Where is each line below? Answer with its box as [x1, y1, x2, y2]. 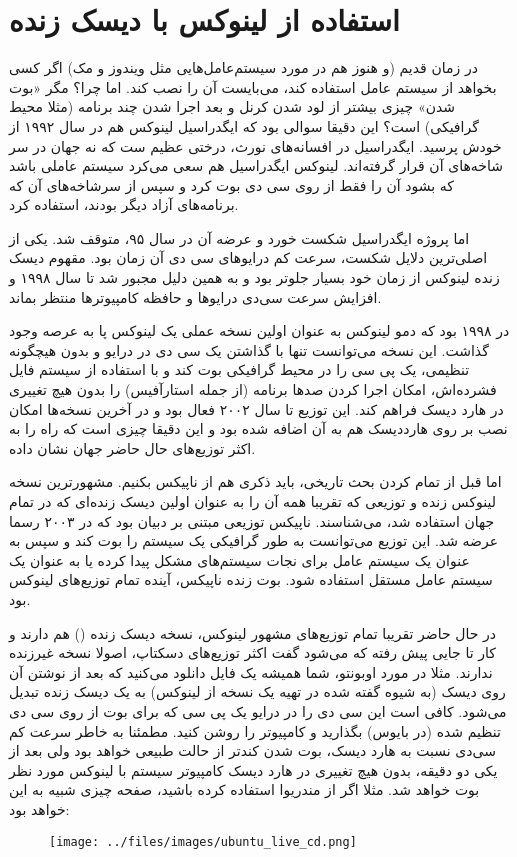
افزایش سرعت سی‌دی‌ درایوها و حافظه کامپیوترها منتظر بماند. [9, 286, 382, 307]
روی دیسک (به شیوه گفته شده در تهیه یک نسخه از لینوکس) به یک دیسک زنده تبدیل [9, 681, 506, 702]
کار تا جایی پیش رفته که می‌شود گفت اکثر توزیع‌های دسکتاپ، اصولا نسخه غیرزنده [9, 642, 496, 663]
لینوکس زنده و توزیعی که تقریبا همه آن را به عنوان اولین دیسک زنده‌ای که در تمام [9, 491, 497, 511]
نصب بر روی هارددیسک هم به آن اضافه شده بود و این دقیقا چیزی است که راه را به [9, 418, 508, 439]
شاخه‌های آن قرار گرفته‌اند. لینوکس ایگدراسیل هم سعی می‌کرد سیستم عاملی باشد [9, 155, 503, 176]
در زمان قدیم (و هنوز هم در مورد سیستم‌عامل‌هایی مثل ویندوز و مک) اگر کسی [9, 57, 478, 78]
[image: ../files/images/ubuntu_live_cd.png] [49, 834, 357, 849]
